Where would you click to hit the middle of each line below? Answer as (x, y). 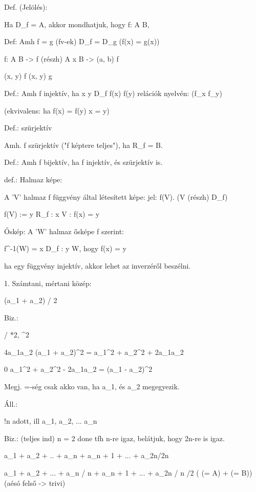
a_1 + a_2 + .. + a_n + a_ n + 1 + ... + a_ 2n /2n (87, 455)
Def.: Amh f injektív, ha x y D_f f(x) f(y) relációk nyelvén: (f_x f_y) (113, 93)
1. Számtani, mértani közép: (48, 283)
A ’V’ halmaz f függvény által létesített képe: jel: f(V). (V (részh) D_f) (116, 196)
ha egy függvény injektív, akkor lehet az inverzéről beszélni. (98, 265)
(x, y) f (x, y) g (28, 76)
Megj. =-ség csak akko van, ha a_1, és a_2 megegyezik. (92, 386)
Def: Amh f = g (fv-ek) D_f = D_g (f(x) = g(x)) (82, 41)
